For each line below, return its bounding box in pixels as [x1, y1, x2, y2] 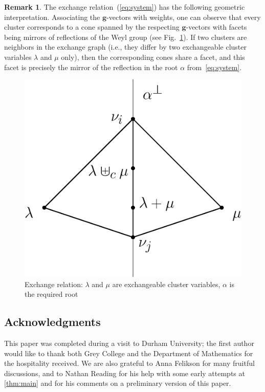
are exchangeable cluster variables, [112, 278, 220, 289]
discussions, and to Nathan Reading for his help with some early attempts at [4, 367, 245, 378]
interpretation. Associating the [4, 11, 100, 22]
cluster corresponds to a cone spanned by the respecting [4, 21, 180, 32]
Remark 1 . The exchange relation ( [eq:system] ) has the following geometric [4, 2, 245, 12]
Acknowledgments [4, 314, 101, 330]
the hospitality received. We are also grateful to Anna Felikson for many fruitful [4, 358, 255, 368]
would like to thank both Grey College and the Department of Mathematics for [4, 347, 253, 358]
